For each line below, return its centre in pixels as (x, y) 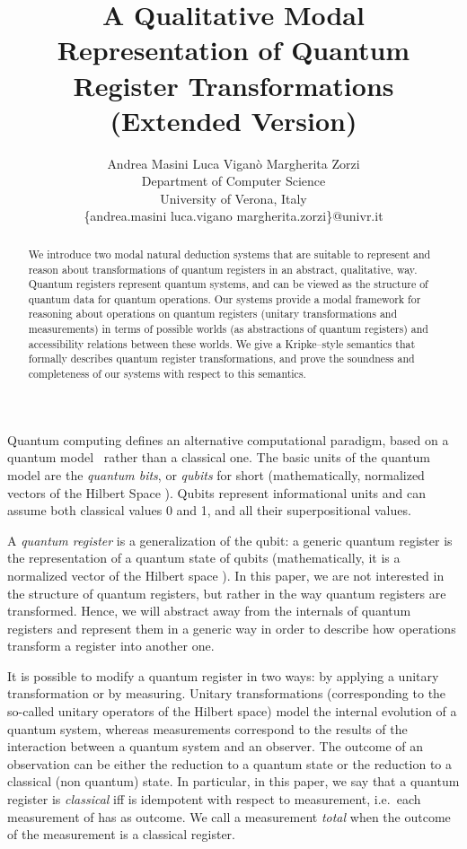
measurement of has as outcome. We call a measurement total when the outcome (229, 816)
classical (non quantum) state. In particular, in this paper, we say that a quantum (233, 781)
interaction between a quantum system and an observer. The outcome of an (216, 746)
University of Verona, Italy (233, 198)
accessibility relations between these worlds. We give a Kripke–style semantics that (222, 343)
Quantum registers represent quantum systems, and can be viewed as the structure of (228, 284)
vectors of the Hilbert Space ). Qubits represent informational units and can (217, 492)
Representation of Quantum (233, 50)
